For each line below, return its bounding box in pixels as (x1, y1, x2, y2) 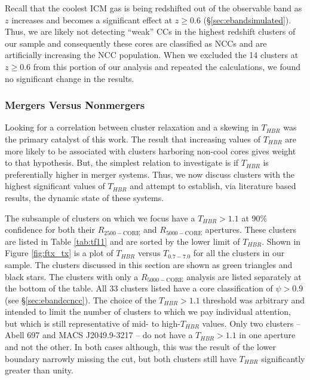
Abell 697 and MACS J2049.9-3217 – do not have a (5, 329, 193, 341)
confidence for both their (5, 223, 95, 236)
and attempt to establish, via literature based (130, 180, 296, 192)
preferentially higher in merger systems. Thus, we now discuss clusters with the (5, 168, 295, 180)
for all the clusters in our (193, 247, 285, 259)
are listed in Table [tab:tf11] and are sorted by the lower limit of (5, 235, 240, 247)
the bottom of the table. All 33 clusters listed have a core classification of (5, 282, 273, 294)
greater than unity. (5, 364, 73, 376)
